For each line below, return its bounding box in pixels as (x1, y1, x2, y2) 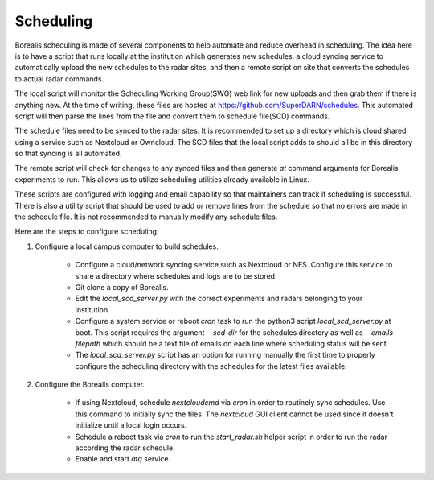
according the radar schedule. (75, 443, 176, 453)
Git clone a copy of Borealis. (75, 282, 169, 292)
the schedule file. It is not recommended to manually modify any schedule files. (14, 212, 278, 221)
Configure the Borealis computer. (35, 379, 145, 390)
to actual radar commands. (14, 73, 104, 84)
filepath (75, 338, 101, 348)
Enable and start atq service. (75, 454, 171, 464)
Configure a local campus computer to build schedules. (35, 242, 219, 251)
